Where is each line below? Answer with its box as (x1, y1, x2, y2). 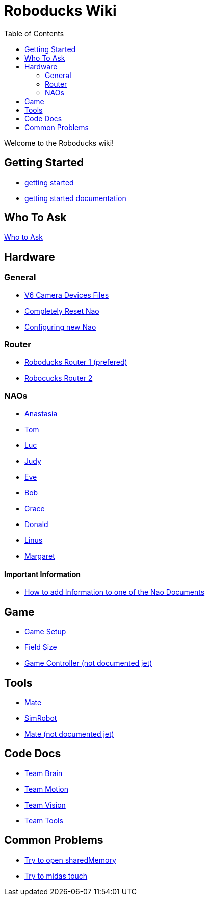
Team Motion (24, 784, 68, 793)
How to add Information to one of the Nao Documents (24, 588, 205, 597)
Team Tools (24, 816, 63, 825)
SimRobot (24, 714, 57, 723)
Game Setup (24, 627, 66, 636)
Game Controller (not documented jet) (24, 659, 152, 668)
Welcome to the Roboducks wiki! (4, 138, 114, 147)
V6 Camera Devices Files (24, 290, 109, 299)
